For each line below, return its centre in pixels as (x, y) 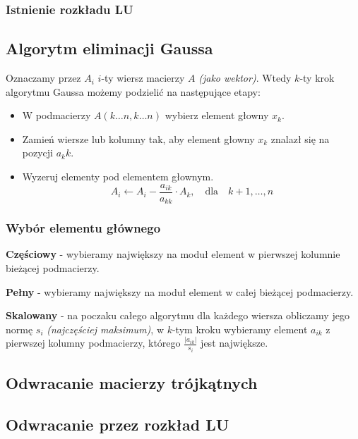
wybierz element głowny (217, 115)
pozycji (37, 153)
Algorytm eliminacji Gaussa (109, 48)
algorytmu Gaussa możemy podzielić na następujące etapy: (133, 91)
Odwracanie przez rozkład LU (118, 425)
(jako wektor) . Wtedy (245, 78)
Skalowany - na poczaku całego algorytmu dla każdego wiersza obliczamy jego (178, 315)
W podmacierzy (56, 115)
